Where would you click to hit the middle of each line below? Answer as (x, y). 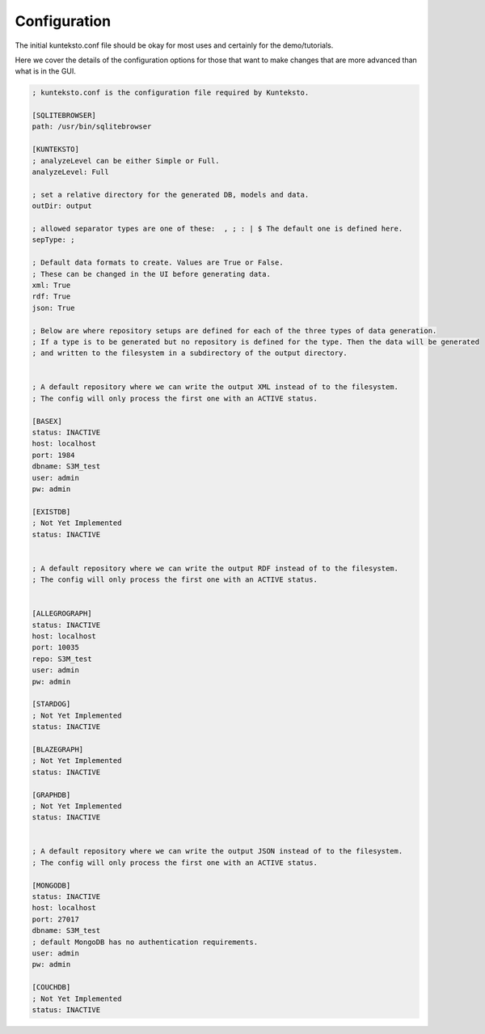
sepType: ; (53, 240)
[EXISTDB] (51, 511)
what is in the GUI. (46, 71)
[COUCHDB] (51, 987)
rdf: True (51, 297)
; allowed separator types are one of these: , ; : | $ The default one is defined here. (217, 229)
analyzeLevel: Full (70, 172)
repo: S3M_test (62, 659)
